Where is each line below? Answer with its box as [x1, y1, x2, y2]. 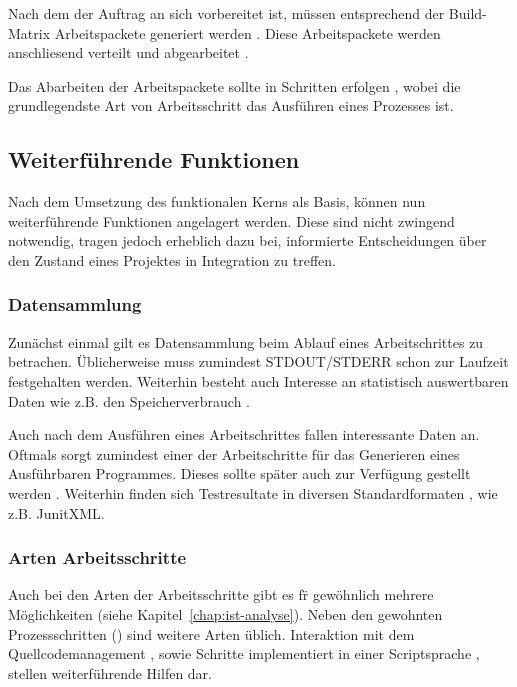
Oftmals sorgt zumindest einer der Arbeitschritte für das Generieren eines [8, 443, 460, 464]
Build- [448, 3, 487, 23]
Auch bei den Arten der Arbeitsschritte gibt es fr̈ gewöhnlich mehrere [8, 584, 434, 605]
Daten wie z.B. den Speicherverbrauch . [8, 390, 251, 411]
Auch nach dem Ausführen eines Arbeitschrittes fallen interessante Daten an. [8, 424, 480, 445]
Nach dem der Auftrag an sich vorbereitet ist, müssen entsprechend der [8, 3, 445, 23]
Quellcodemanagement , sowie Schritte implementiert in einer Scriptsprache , [8, 643, 480, 664]
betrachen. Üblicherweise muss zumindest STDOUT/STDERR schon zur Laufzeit [8, 351, 509, 372]
